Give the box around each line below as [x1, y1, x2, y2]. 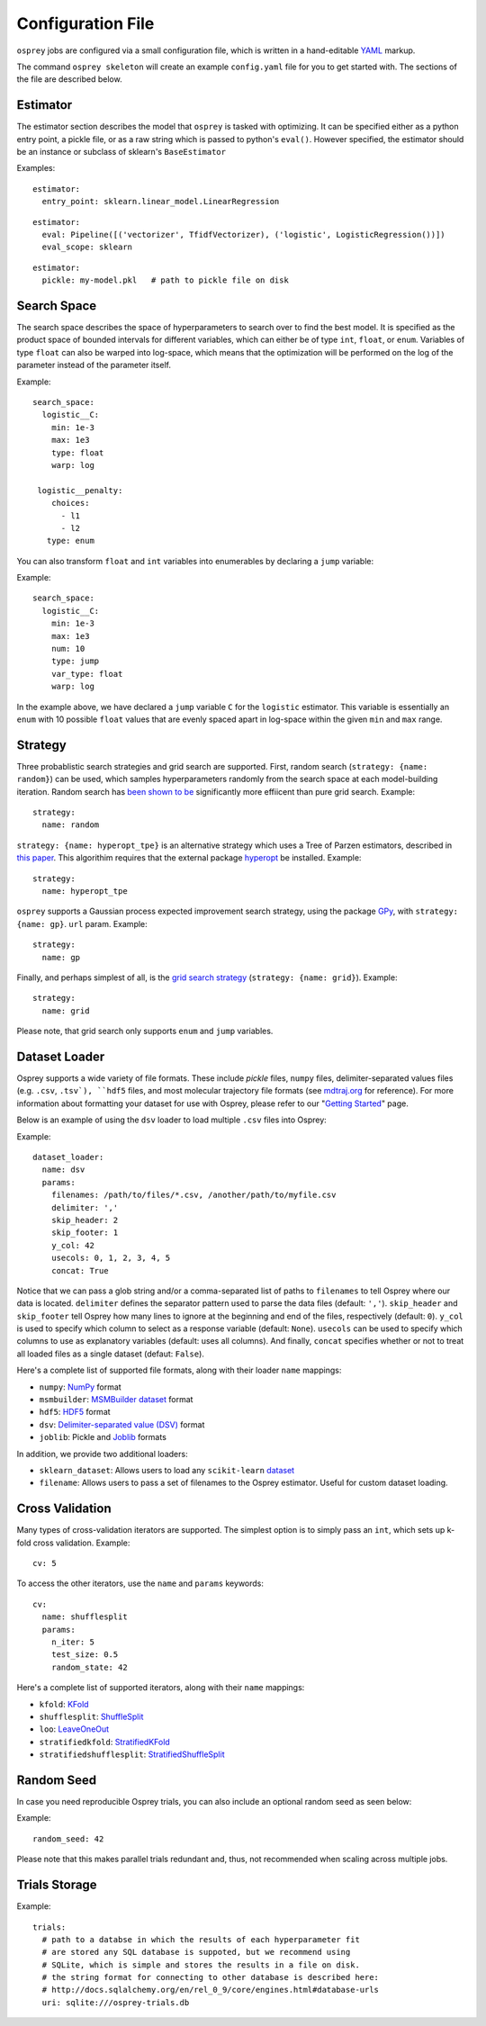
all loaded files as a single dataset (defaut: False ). [16, 1348, 204, 1359]
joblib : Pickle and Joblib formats [39, 1432, 166, 1443]
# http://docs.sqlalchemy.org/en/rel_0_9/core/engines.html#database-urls [41, 1985, 380, 1995]
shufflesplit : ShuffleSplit [39, 1711, 144, 1722]
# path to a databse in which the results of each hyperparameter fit [41, 1934, 360, 1944]
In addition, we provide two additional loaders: [16, 1448, 188, 1459]
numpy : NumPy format [39, 1382, 121, 1392]
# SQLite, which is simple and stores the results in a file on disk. [41, 1959, 360, 1970]
